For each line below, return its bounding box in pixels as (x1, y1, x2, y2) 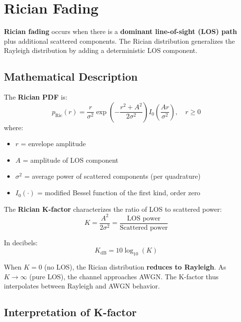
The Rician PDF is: (4, 92, 68, 102)
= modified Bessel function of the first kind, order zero (37, 187, 201, 198)
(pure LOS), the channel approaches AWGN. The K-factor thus (29, 271, 219, 281)
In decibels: (4, 237, 38, 247)
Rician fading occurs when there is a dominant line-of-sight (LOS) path (4, 26, 237, 36)
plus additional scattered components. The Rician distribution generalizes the (4, 35, 235, 46)
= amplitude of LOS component (22, 154, 119, 165)
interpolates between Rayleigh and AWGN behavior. (4, 281, 160, 291)
